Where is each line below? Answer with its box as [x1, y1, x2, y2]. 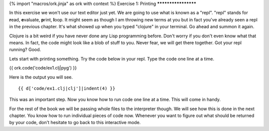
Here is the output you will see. [9, 74, 73, 80]
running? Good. [9, 47, 41, 53]
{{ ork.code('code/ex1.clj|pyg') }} [9, 65, 77, 71]
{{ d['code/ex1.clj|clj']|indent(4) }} [18, 85, 116, 91]
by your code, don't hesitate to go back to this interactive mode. [9, 120, 141, 126]
